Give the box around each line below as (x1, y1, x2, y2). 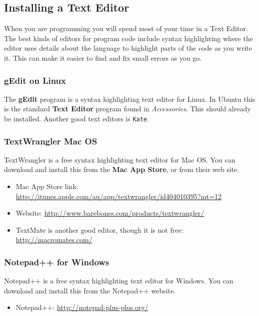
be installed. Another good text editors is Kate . (4, 113, 149, 123)
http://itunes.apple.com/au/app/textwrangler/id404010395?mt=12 (15, 191, 222, 201)
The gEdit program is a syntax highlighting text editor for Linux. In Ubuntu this (4, 93, 255, 104)
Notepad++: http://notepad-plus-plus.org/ (15, 302, 148, 312)
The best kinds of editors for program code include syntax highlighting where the (4, 33, 253, 43)
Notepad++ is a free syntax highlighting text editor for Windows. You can (4, 275, 233, 286)
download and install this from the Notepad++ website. (4, 285, 176, 295)
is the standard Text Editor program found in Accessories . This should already (4, 103, 251, 114)
